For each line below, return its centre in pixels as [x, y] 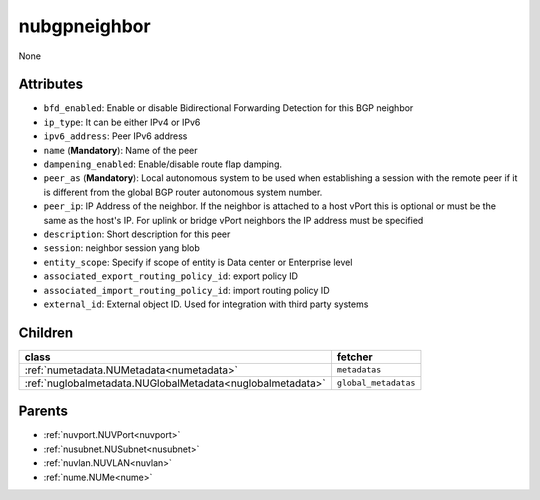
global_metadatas [376, 383]
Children [46, 332]
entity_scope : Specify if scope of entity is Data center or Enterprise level [198, 262]
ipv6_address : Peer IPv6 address [115, 136]
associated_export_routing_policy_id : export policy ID [171, 276]
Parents [43, 411]
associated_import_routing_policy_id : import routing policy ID [186, 290]
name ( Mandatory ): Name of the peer [121, 150]
